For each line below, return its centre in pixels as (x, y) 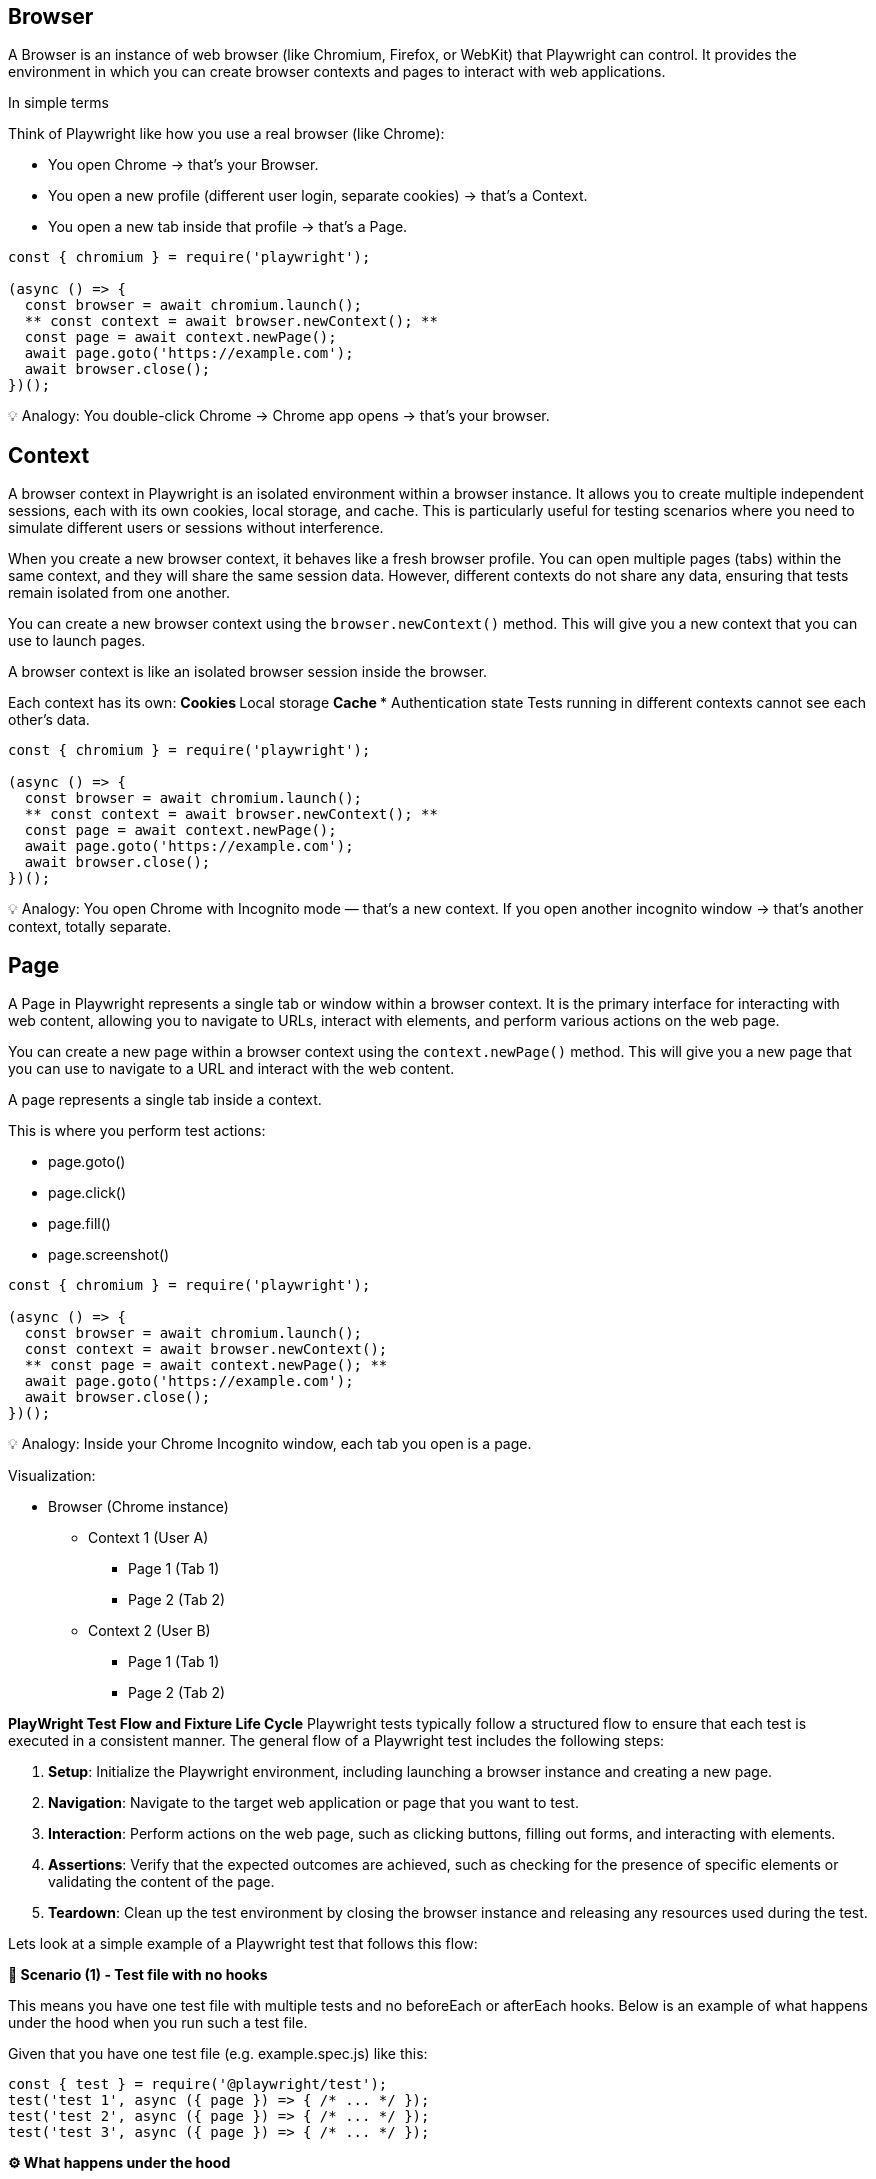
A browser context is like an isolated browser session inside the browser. (248, 672)
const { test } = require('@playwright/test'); (198, 2084)
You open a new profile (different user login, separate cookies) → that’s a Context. (318, 196)
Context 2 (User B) (149, 1631)
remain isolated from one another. (119, 593)
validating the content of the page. (161, 1882)
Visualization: (52, 1476)
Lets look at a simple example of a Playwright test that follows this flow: (243, 1944)
